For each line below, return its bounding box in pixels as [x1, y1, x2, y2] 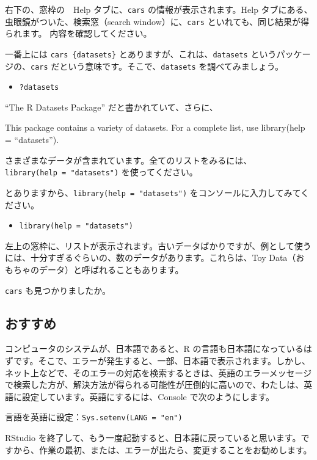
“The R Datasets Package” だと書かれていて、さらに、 [5, 100, 218, 113]
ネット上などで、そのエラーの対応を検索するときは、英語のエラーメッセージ [5, 366, 312, 379]
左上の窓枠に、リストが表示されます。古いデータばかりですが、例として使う [5, 239, 312, 252]
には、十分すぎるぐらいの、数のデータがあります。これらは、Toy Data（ [5, 251, 296, 264]
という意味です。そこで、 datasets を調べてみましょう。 [59, 59, 283, 72]
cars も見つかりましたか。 [5, 283, 111, 296]
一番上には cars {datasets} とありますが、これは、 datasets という [5, 47, 277, 60]
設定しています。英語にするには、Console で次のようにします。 [21, 390, 275, 403]
